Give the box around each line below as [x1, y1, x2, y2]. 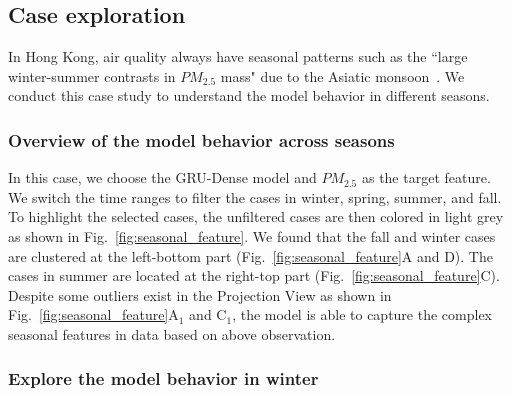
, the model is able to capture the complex [232, 304, 493, 325]
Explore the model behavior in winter [8, 366, 319, 391]
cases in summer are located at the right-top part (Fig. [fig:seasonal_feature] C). [8, 265, 500, 286]
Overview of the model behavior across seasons [8, 127, 395, 152]
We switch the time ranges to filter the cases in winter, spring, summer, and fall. [8, 186, 502, 207]
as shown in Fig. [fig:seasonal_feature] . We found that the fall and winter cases [8, 225, 496, 246]
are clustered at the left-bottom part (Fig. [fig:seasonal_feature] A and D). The [8, 245, 493, 266]
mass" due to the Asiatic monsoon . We [220, 65, 465, 86]
